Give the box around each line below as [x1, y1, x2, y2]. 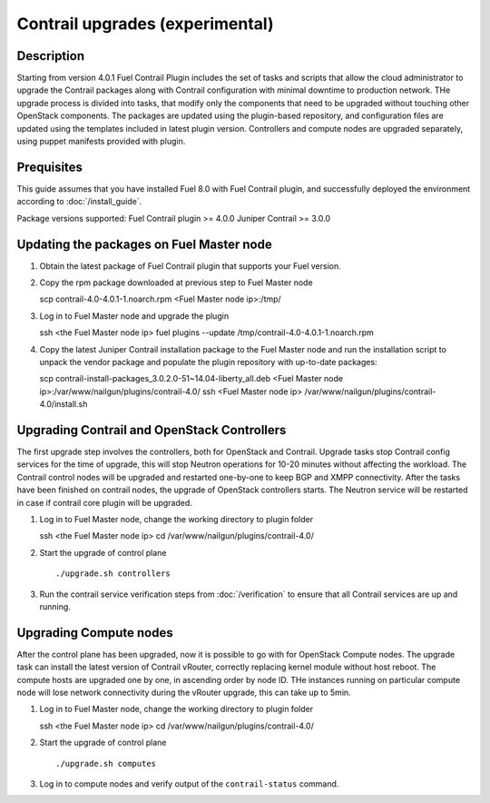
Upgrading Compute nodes [16, 625, 173, 640]
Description [16, 48, 85, 64]
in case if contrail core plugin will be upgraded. [16, 497, 192, 508]
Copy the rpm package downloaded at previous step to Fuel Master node [39, 277, 313, 288]
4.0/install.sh [39, 399, 88, 410]
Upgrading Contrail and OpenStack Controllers [16, 422, 287, 438]
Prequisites [16, 159, 83, 174]
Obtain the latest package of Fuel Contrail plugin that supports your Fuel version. [39, 260, 341, 272]
